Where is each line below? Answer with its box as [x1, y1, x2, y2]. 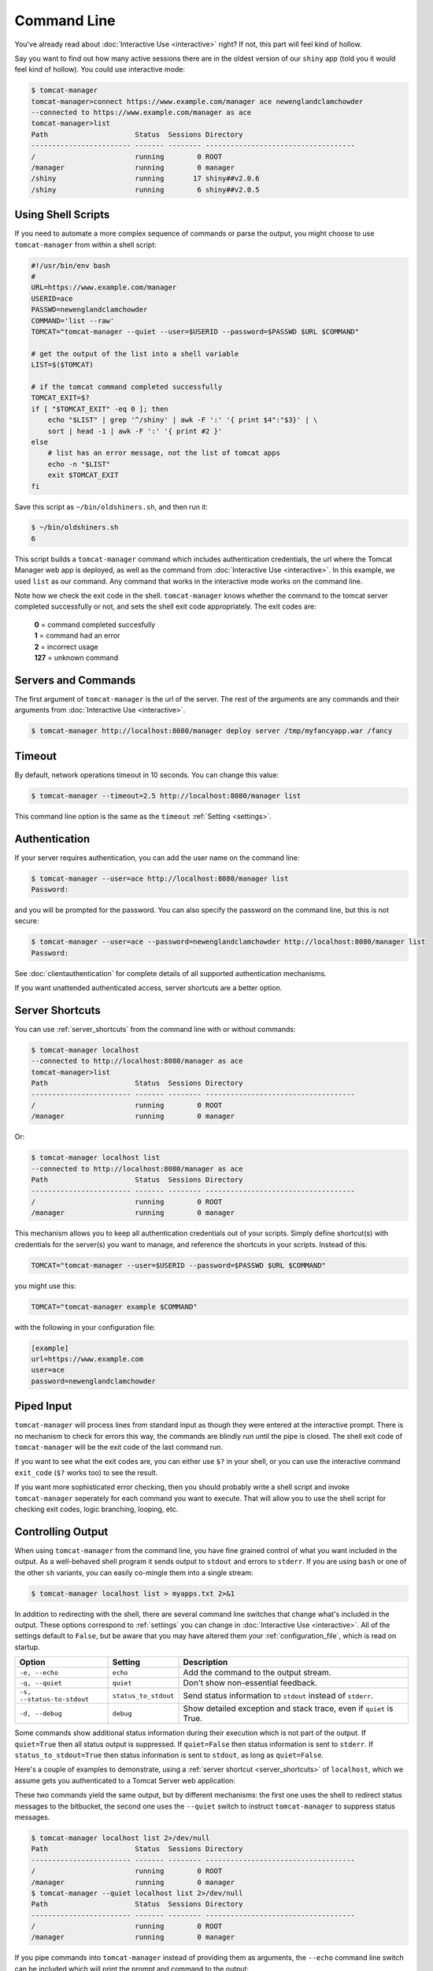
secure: [14, 916, 39, 926]
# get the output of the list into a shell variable [31, 349, 239, 358]
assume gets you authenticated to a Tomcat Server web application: [14, 1775, 236, 1785]
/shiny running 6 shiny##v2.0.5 [31, 185, 260, 194]
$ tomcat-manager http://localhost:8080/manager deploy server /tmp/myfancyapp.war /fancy [31, 726, 393, 736]
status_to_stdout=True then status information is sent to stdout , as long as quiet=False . [14, 1750, 324, 1760]
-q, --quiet [19, 1679, 62, 1687]
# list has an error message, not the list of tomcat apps [47, 449, 281, 457]
